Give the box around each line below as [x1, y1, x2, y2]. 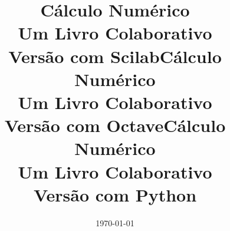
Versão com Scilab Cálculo [8, 44, 222, 68]
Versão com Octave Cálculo [4, 113, 226, 137]
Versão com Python [33, 182, 197, 206]
